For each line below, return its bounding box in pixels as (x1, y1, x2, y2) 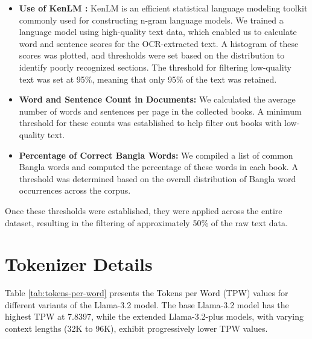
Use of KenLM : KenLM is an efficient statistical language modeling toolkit (19, 2, 308, 14)
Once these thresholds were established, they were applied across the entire (5, 204, 282, 217)
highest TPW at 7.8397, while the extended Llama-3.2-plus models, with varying (5, 310, 304, 323)
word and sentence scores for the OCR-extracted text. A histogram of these (19, 37, 299, 49)
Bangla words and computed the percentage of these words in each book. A (19, 160, 298, 173)
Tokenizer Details (5, 252, 153, 276)
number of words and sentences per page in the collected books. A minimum (19, 104, 302, 117)
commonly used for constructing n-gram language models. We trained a (19, 13, 284, 26)
